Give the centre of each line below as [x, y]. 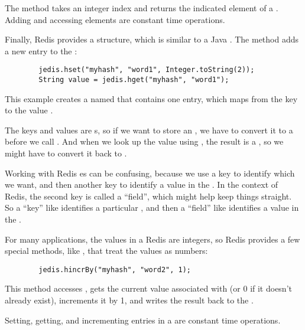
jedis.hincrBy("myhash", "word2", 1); [115, 269]
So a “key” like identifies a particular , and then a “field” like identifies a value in [152, 208]
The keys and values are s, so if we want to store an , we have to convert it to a [149, 130]
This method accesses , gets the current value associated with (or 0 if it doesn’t [148, 288]
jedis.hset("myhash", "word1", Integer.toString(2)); [147, 70]
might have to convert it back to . [66, 153]
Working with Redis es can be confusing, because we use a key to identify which [150, 173]
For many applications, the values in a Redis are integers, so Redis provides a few [152, 239]
